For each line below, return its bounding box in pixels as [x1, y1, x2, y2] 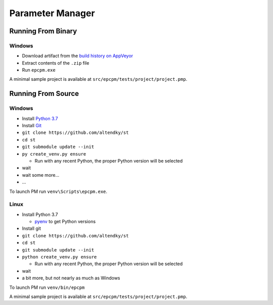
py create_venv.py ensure [22, 151, 86, 157]
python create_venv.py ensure [22, 254, 97, 260]
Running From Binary [9, 27, 77, 35]
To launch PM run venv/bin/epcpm [9, 284, 85, 290]
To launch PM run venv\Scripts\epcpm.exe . [9, 188, 108, 194]
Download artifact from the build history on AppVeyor [22, 53, 133, 59]
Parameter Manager [9, 8, 96, 19]
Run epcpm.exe [22, 67, 56, 73]
